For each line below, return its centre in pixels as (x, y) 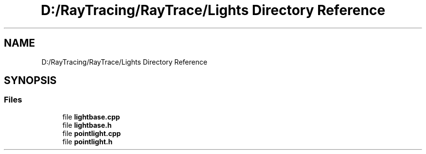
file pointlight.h (88, 141)
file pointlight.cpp (92, 133)
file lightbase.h (87, 125)
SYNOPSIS (30, 81)
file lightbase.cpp (91, 117)
